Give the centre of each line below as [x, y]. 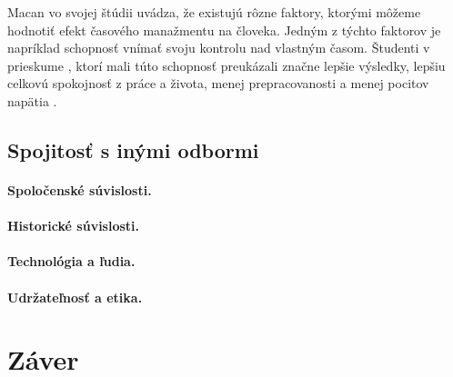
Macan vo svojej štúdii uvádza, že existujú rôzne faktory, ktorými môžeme [214, 12]
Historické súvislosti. [74, 226]
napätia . [32, 100]
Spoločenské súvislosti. [80, 189]
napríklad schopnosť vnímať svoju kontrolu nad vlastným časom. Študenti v [219, 48]
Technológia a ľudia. [71, 261]
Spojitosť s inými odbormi [133, 149]
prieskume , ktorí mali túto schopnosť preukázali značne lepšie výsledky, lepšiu [226, 65]
